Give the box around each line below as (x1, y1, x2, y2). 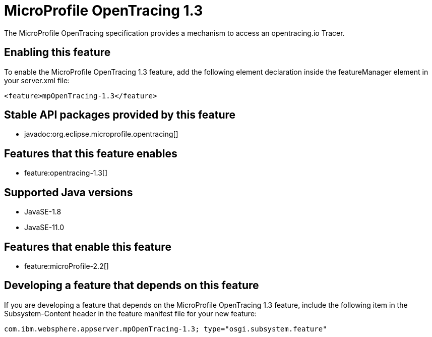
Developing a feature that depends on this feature (4, 279, 259, 292)
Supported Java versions (4, 186, 133, 199)
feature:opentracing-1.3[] (24, 168, 108, 178)
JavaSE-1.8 (24, 207, 61, 216)
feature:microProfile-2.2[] (24, 261, 109, 270)
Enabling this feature (4, 46, 111, 59)
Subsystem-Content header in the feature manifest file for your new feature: (4, 309, 257, 318)
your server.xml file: (4, 76, 70, 85)
